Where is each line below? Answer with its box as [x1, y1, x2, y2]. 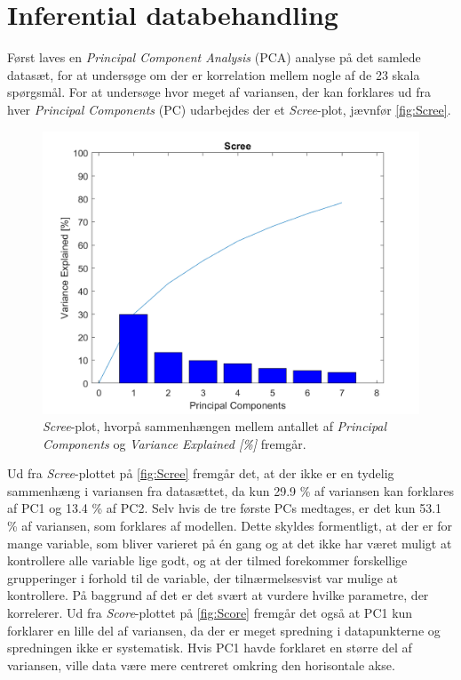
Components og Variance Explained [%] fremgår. [43, 434, 306, 452]
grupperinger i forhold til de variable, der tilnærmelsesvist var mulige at [7, 568, 399, 587]
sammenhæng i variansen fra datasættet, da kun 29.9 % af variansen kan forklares [7, 481, 455, 500]
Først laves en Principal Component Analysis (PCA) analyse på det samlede [7, 48, 421, 67]
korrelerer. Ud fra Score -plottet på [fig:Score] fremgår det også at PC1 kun [7, 604, 413, 622]
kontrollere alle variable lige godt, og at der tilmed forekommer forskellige [7, 551, 408, 570]
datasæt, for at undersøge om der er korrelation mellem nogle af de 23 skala [7, 65, 420, 84]
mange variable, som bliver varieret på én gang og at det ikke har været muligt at [7, 533, 452, 552]
